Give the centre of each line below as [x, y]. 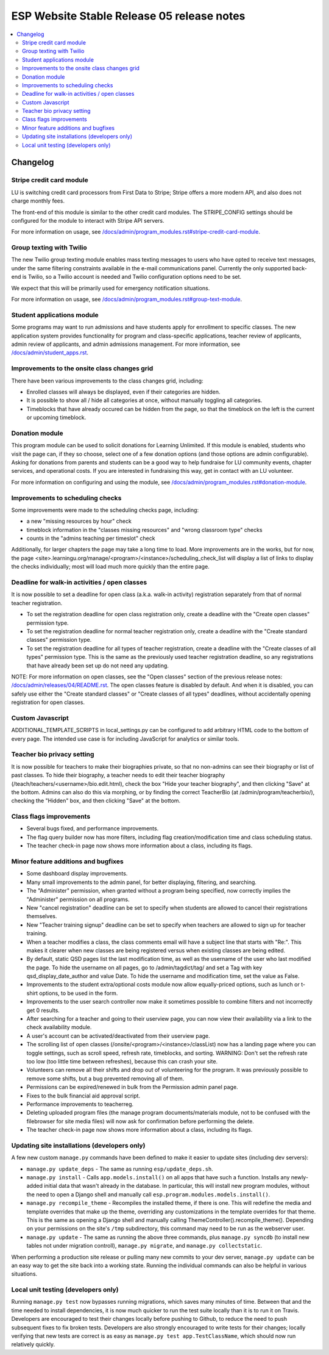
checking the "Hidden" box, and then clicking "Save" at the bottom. [96, 801]
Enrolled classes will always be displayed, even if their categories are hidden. [123, 392]
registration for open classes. [48, 702]
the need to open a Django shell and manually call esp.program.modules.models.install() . [148, 1194]
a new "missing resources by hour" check [79, 521]
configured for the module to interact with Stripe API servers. [88, 220]
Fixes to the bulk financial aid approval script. [83, 1096]
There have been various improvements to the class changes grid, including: [107, 381]
